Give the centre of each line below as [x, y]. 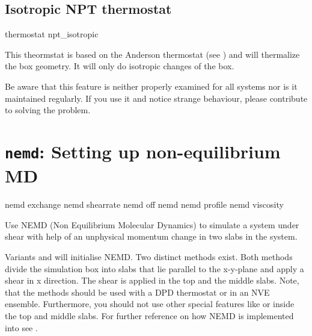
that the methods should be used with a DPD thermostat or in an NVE [137, 292]
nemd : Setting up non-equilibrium [143, 151]
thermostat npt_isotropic [52, 34]
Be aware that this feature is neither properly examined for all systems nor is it [151, 86]
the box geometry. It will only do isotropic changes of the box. [120, 66]
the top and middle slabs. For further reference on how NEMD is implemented [149, 315]
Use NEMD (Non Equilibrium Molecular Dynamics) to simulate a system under [152, 224]
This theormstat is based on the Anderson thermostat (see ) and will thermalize [152, 54]
